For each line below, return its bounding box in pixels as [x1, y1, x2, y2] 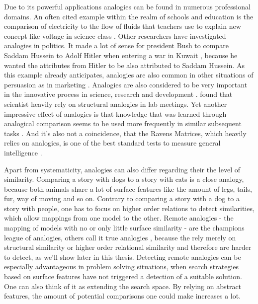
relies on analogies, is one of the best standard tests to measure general [4, 138, 221, 148]
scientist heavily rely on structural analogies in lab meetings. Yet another [4, 98, 227, 109]
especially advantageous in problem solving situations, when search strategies [4, 261, 239, 272]
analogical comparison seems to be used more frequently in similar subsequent [4, 118, 242, 129]
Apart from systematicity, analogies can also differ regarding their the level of [4, 164, 240, 174]
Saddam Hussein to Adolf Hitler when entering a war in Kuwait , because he [4, 50, 238, 60]
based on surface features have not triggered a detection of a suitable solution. [4, 271, 242, 282]
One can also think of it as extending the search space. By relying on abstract [4, 281, 242, 291]
